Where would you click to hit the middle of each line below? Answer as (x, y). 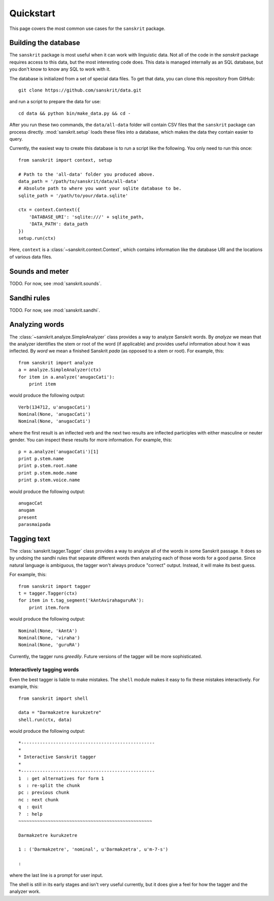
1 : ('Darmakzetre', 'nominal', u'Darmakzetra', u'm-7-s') (93, 849)
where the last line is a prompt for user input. (56, 875)
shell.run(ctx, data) (45, 720)
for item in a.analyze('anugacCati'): (67, 377)
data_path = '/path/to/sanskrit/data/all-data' (79, 181)
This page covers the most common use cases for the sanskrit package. (88, 28)
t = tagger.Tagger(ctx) (48, 593)
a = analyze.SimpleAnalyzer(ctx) (60, 370)
